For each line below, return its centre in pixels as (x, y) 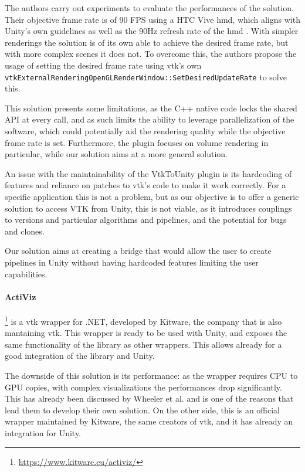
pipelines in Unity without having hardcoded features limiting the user (132, 262)
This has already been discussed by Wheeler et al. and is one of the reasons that (149, 398)
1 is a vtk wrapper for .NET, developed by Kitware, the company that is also (143, 320)
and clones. (25, 231)
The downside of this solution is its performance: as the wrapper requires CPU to (151, 375)
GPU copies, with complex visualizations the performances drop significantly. (143, 387)
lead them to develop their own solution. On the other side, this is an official (142, 410)
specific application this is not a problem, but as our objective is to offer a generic (152, 196)
